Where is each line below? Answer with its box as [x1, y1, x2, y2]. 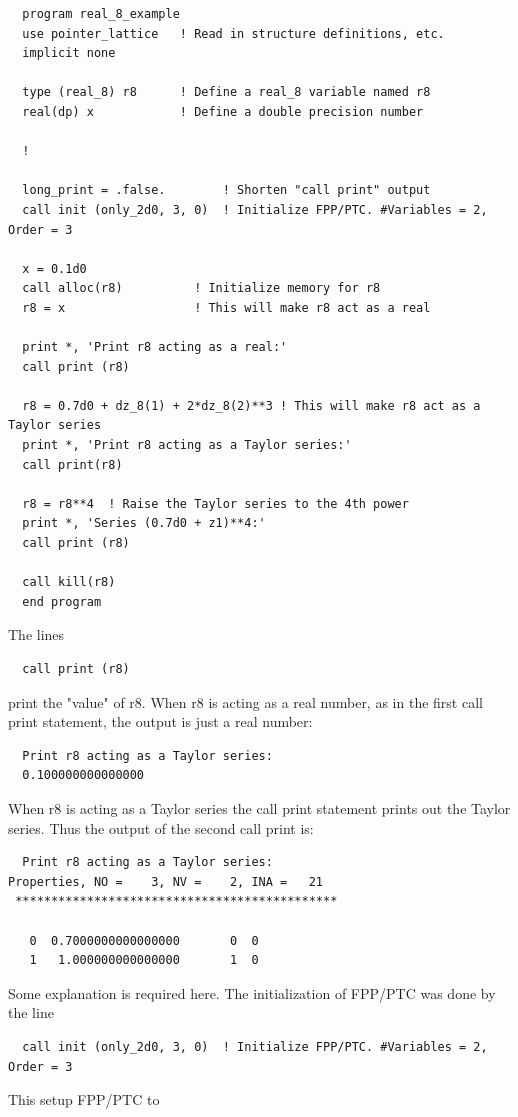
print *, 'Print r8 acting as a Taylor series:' [22, 438, 352, 453]
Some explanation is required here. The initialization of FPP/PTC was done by [8, 982, 496, 1003]
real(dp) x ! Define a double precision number [22, 104, 424, 119]
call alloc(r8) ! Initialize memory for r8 [22, 281, 381, 296]
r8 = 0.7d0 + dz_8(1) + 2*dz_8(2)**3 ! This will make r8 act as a [22, 398, 481, 413]
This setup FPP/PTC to [8, 1089, 160, 1110]
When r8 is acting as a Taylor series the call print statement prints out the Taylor [8, 797, 511, 818]
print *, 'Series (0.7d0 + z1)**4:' [22, 516, 266, 531]
